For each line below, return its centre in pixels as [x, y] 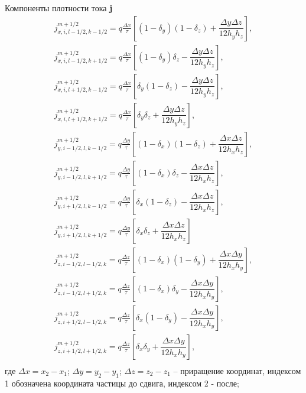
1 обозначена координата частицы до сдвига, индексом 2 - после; [122, 383]
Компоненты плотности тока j [59, 8]
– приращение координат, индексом [237, 371]
